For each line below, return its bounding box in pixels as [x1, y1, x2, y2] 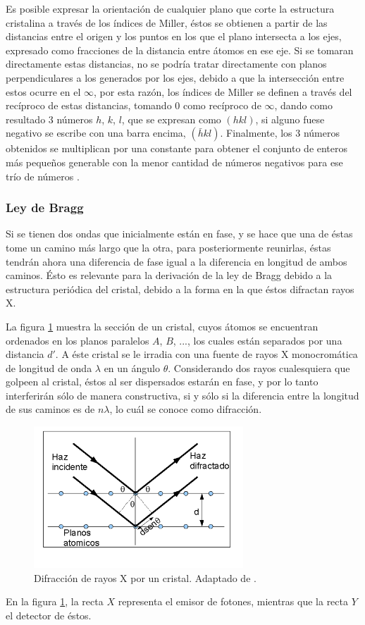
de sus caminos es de [6, 402, 95, 416]
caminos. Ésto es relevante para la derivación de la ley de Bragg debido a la [6, 268, 333, 283]
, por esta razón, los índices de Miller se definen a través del [94, 84, 352, 99]
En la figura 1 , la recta [6, 594, 104, 609]
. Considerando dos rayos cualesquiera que [168, 360, 350, 375]
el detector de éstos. [6, 608, 92, 623]
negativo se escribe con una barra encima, [6, 125, 186, 140]
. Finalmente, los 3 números [220, 125, 340, 140]
